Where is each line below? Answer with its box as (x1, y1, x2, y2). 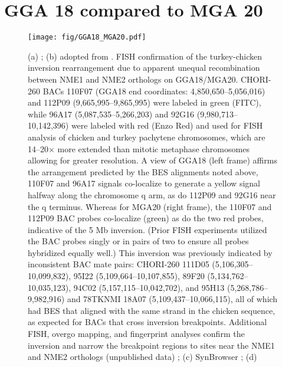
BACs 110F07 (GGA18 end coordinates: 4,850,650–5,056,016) (42, 84, 265, 97)
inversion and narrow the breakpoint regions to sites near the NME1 (28, 339, 275, 351)
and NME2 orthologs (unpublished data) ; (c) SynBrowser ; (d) (28, 350, 257, 363)
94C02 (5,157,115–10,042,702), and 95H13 (73, 281, 225, 293)
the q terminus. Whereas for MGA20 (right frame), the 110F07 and (28, 200, 272, 212)
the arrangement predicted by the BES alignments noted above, (28, 165, 258, 178)
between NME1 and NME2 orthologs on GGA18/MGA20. (28, 73, 238, 85)
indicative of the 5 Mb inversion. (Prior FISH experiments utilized (28, 223, 267, 235)
